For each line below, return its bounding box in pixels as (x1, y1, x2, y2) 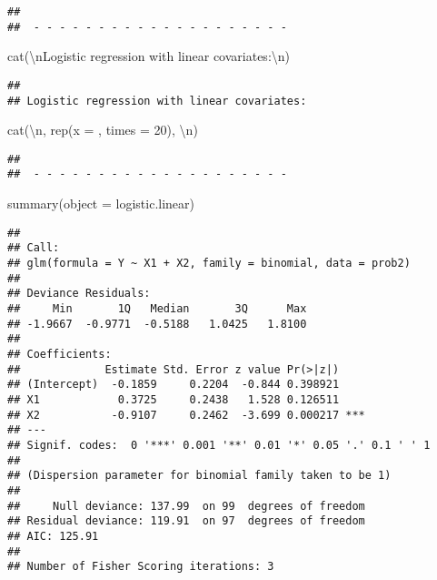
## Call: (7, 241, 60, 255)
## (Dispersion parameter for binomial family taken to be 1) (7, 469, 392, 483)
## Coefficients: (7, 347, 112, 361)
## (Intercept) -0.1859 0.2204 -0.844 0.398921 (7, 378, 340, 392)
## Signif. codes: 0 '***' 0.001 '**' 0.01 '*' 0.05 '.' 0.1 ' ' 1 (7, 438, 431, 452)
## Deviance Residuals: (7, 287, 151, 300)
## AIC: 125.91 (7, 529, 99, 543)
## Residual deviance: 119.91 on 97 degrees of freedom (7, 514, 365, 528)
